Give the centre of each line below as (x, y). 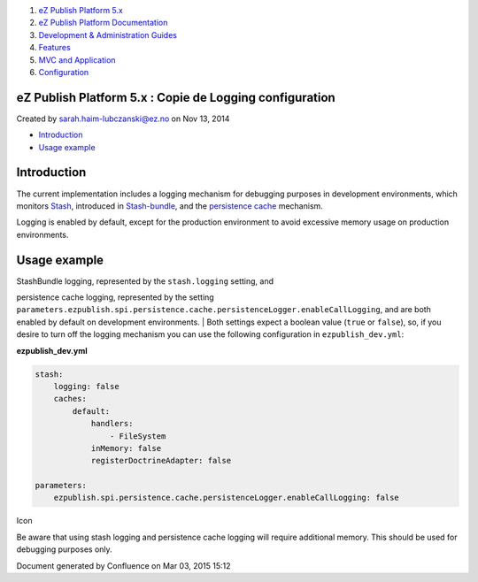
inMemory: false (126, 448)
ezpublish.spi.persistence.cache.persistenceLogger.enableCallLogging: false (227, 498)
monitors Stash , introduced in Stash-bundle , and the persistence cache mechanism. (170, 206)
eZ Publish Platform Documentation (103, 23)
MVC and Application (77, 60)
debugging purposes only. (64, 549)
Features (54, 48)
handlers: (112, 424)
